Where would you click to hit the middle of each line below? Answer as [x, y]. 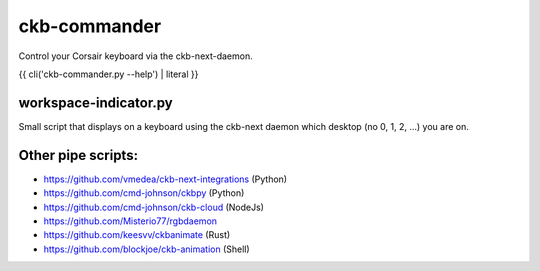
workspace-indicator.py [96, 102]
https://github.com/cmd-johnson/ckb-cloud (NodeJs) [154, 207]
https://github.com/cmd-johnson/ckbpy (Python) [144, 193]
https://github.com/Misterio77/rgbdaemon [130, 221]
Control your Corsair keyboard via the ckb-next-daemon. [136, 56]
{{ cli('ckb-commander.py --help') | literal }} [108, 74]
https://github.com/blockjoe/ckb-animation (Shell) [146, 249]
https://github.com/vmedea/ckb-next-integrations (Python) [165, 179]
